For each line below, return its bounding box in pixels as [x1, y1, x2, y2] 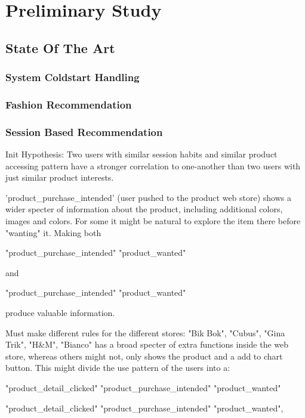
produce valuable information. [5, 306, 115, 318]
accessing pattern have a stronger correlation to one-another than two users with [5, 159, 301, 172]
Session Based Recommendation [5, 124, 163, 139]
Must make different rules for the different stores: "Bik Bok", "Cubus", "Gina [5, 326, 285, 339]
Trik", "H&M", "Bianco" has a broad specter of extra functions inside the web [5, 338, 289, 351]
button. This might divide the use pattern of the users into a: [5, 361, 230, 374]
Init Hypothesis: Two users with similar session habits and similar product [5, 148, 278, 160]
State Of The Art [5, 38, 115, 57]
